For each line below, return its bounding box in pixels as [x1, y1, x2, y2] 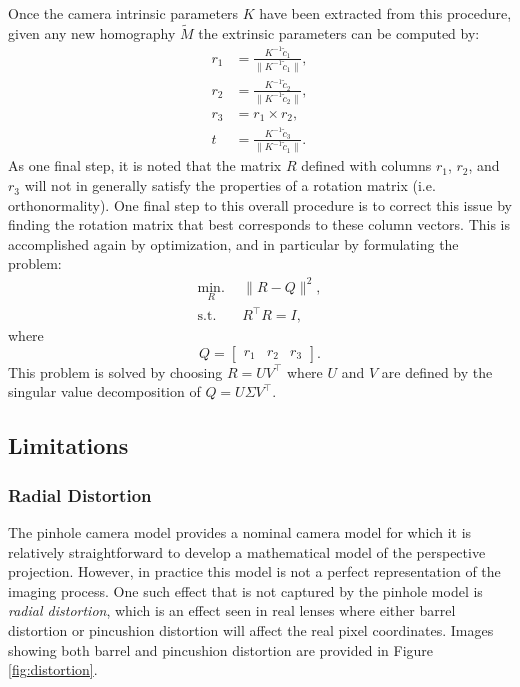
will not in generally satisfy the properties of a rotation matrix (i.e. [24, 175, 436, 196]
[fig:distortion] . [8, 659, 98, 680]
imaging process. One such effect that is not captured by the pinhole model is [8, 580, 483, 601]
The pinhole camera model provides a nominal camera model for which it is [8, 522, 472, 543]
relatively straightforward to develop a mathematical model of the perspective [8, 541, 486, 562]
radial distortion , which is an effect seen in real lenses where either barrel [8, 600, 456, 621]
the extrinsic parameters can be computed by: [198, 22, 480, 43]
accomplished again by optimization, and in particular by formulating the [8, 233, 459, 254]
